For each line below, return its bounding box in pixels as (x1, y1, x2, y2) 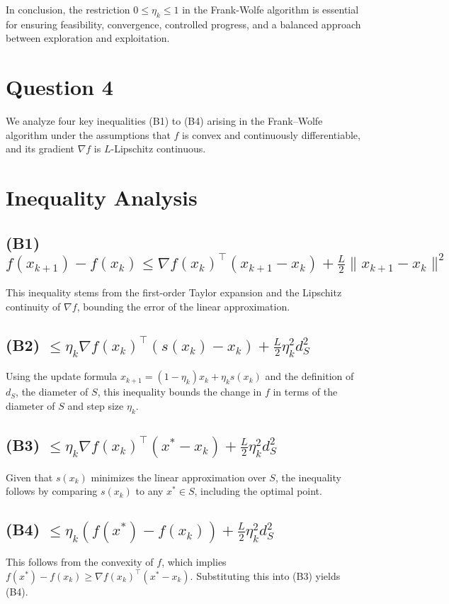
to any (135, 483, 164, 498)
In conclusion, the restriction (6, 2, 130, 16)
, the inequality (275, 469, 341, 484)
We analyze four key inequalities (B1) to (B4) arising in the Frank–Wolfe (6, 113, 323, 128)
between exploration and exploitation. (6, 30, 170, 45)
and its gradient (6, 141, 74, 156)
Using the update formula (6, 369, 118, 384)
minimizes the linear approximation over (91, 469, 266, 484)
